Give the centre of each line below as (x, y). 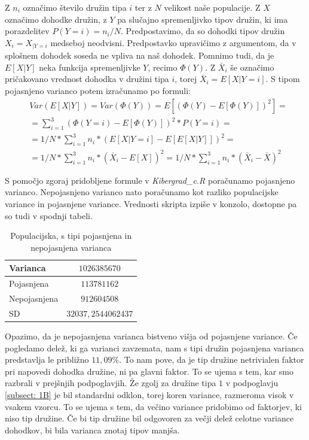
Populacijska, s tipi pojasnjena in (71, 236)
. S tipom (283, 79)
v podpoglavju (252, 383)
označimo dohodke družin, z (56, 19)
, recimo (163, 67)
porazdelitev (27, 31)
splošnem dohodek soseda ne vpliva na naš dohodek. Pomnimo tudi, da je (140, 55)
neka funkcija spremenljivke (90, 67)
